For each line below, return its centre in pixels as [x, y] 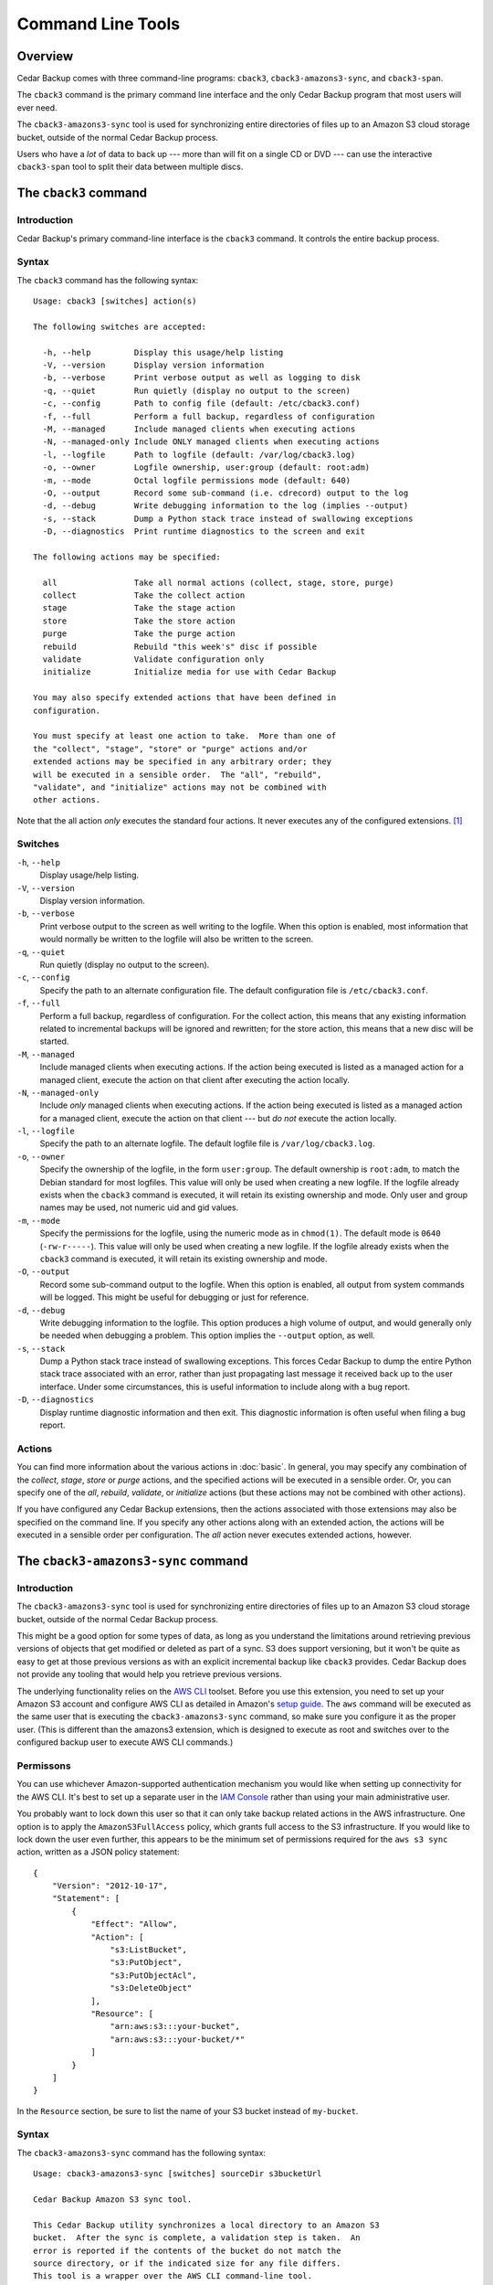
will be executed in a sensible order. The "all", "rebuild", [178, 774]
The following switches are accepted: [120, 326]
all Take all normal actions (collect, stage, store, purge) [218, 582]
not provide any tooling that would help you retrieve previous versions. [149, 1674]
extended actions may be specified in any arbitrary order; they [183, 762]
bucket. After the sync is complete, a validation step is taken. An [197, 2238]
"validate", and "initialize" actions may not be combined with [180, 787]
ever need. [37, 107]
